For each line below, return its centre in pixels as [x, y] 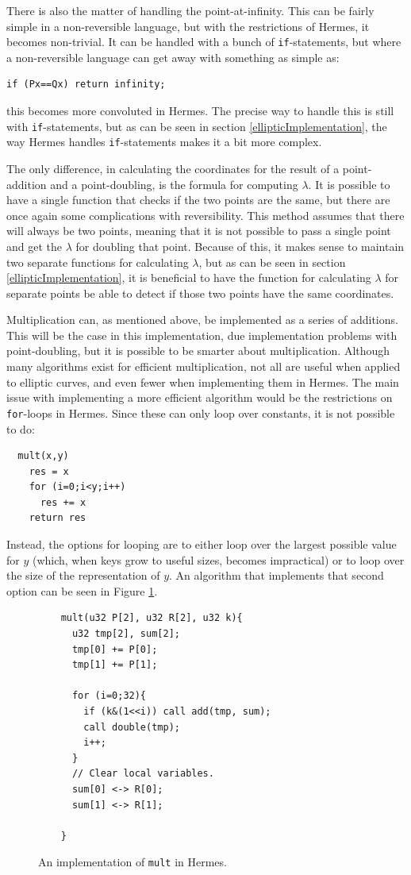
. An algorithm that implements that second [277, 575]
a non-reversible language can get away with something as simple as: [173, 57]
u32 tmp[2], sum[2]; [126, 634]
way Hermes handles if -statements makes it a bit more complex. [164, 142]
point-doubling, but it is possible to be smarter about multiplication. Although [198, 351]
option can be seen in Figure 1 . [82, 590]
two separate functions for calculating [98, 262]
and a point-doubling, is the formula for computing [174, 184]
